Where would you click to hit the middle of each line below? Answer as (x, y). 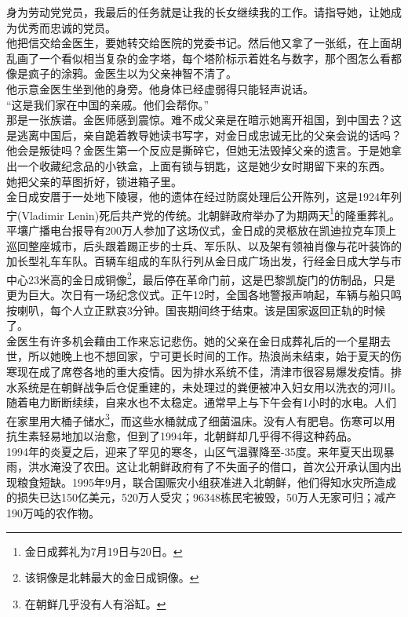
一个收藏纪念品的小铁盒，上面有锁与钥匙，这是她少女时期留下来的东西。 (204, 165)
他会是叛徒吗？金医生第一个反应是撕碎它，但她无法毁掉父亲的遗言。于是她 (199, 150)
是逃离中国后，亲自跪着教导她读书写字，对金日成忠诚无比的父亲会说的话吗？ (204, 135)
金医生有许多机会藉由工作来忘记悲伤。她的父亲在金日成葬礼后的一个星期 (193, 340)
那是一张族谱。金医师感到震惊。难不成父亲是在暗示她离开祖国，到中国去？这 (204, 120)
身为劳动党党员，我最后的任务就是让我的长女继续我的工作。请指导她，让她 (199, 12)
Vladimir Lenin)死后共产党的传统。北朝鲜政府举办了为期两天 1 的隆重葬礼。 (211, 214)
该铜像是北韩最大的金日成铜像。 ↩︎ (112, 577)
